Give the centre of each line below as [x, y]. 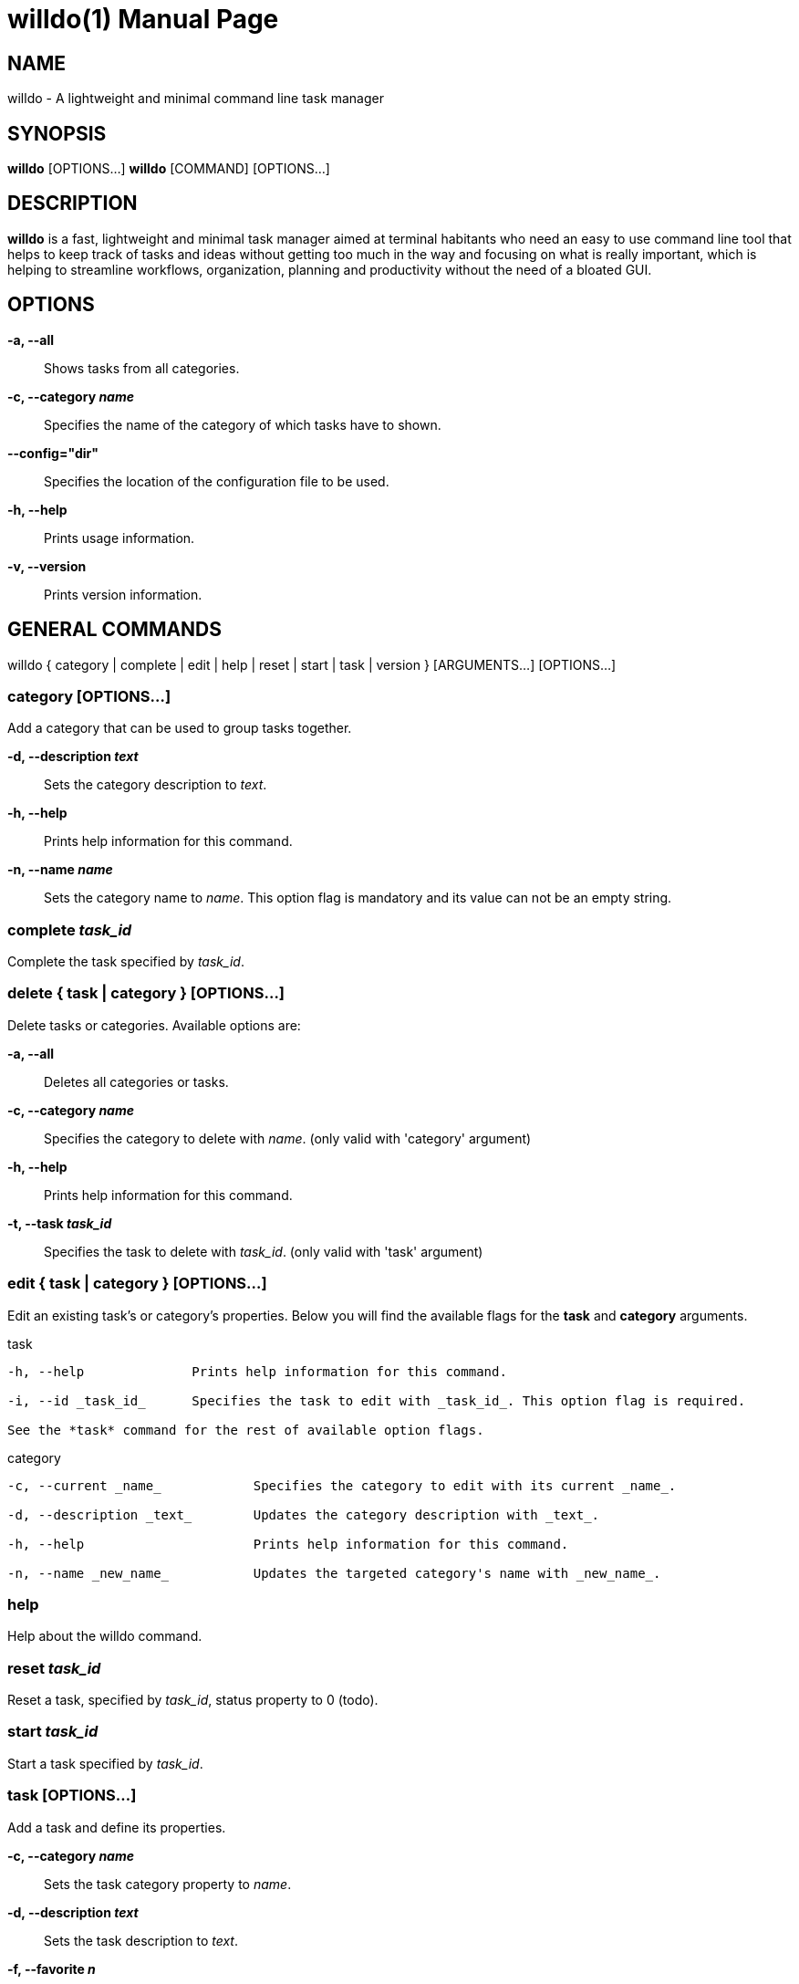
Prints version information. [123, 594]
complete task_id [70, 929]
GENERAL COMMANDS [115, 630]
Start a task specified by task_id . [105, 1763]
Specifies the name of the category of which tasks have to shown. [243, 424]
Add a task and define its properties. [117, 1827]
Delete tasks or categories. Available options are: [154, 1025]
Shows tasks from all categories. [142, 368]
